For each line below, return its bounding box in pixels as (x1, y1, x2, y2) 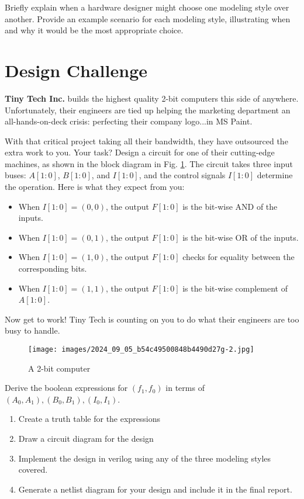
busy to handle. (5, 324, 60, 337)
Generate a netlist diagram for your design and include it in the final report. (18, 483, 292, 495)
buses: (5, 169, 26, 181)
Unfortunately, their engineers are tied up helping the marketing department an (5, 103, 291, 116)
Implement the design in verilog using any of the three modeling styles (18, 452, 271, 464)
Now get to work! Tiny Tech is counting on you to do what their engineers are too (5, 313, 299, 325)
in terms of (165, 382, 205, 394)
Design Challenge (5, 58, 147, 82)
